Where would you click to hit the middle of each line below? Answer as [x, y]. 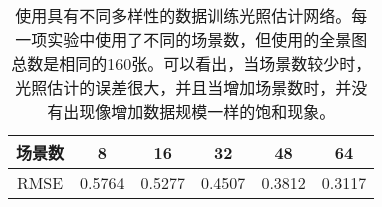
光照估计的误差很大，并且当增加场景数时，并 [183, 87]
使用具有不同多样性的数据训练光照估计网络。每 [191, 15]
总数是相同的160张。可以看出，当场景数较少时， [191, 63]
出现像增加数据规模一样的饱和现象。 [199, 111]
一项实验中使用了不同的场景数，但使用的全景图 [191, 39]
